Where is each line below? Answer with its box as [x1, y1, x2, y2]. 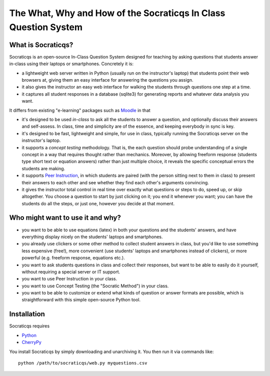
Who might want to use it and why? [9, 213, 121, 222]
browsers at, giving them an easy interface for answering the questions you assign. [21, 77, 193, 83]
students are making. [21, 165, 65, 171]
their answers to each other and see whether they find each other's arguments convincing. [21, 179, 209, 185]
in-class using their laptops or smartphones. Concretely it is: [9, 61, 134, 67]
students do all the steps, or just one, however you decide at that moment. [21, 200, 175, 206]
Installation [9, 310, 45, 318]
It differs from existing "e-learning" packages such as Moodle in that [9, 107, 151, 113]
